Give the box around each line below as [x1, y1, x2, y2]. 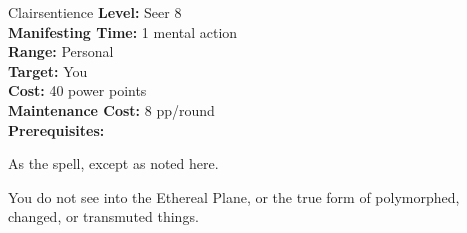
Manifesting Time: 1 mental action [8, 21, 238, 42]
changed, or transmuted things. [8, 206, 199, 227]
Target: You [8, 60, 88, 81]
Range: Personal [8, 41, 114, 62]
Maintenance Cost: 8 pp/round [8, 99, 215, 120]
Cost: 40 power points [8, 80, 147, 101]
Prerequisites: [8, 119, 105, 140]
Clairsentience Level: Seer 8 [8, 2, 182, 22]
